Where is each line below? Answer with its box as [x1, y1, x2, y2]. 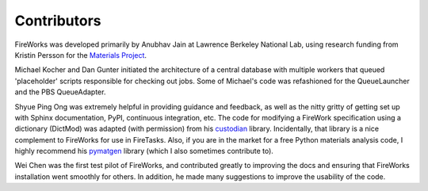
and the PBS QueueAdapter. [14, 87, 106, 97]
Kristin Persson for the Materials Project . [14, 50, 147, 59]
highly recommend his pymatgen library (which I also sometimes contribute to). [14, 147, 273, 156]
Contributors [14, 12, 102, 29]
